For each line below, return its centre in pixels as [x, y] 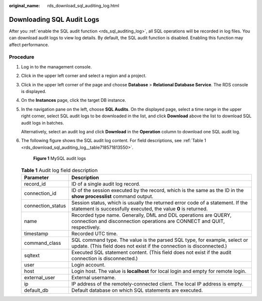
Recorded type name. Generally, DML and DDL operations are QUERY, [151, 215]
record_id [35, 184]
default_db [36, 290]
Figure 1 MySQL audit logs [60, 158]
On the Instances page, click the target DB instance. [74, 100]
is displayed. [34, 91]
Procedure [22, 57]
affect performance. [29, 45]
